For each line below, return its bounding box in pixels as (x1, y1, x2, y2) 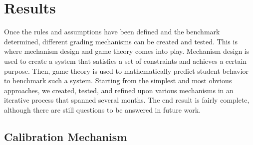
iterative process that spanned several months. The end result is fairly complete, (4, 95, 250, 105)
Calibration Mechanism (4, 129, 127, 144)
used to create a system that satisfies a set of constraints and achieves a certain (4, 55, 247, 66)
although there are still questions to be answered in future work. (4, 104, 201, 115)
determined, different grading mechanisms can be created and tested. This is (4, 36, 238, 46)
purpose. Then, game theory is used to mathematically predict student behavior (4, 65, 249, 76)
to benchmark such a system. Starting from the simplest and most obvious (4, 75, 232, 86)
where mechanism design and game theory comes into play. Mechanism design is (4, 46, 250, 56)
